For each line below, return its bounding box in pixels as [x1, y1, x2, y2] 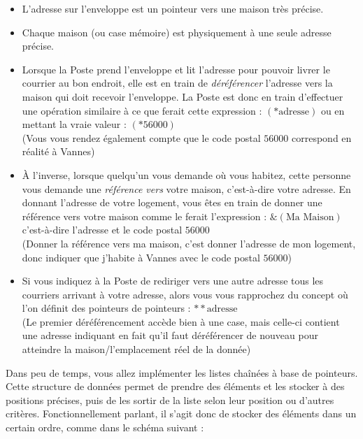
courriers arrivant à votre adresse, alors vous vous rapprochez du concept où [22, 287, 348, 301]
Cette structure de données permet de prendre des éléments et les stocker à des [6, 379, 345, 394]
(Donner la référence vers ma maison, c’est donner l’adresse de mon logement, [22, 236, 356, 250]
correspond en [292, 130, 352, 145]
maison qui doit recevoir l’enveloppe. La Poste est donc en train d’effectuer [22, 89, 343, 103]
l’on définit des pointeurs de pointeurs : [22, 301, 191, 315]
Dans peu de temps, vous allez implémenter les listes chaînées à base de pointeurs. [6, 365, 358, 380]
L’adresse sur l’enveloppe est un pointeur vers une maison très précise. [22, 1, 324, 15]
